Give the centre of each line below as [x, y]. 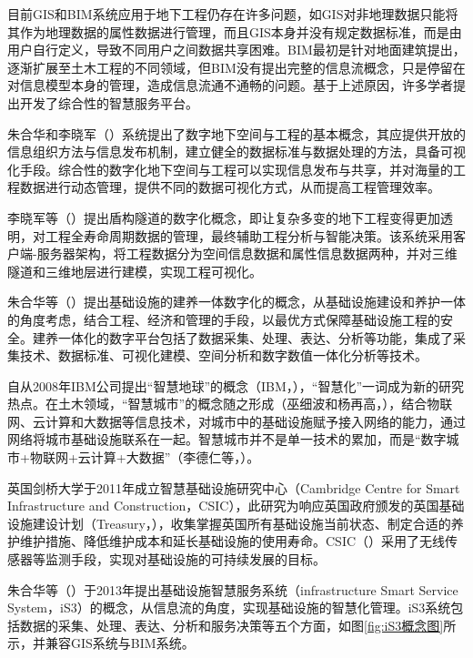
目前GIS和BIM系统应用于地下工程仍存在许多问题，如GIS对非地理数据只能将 [233, 14]
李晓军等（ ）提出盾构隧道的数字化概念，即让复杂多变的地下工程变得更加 [224, 217]
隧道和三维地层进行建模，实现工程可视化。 [135, 271]
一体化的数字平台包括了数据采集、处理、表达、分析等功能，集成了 [255, 337]
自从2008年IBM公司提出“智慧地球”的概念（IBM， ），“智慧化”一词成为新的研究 [236, 385]
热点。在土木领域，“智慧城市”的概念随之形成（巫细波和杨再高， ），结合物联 [230, 404]
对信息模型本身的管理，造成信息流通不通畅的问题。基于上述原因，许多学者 [230, 85]
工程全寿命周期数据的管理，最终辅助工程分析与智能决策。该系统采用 [249, 235]
